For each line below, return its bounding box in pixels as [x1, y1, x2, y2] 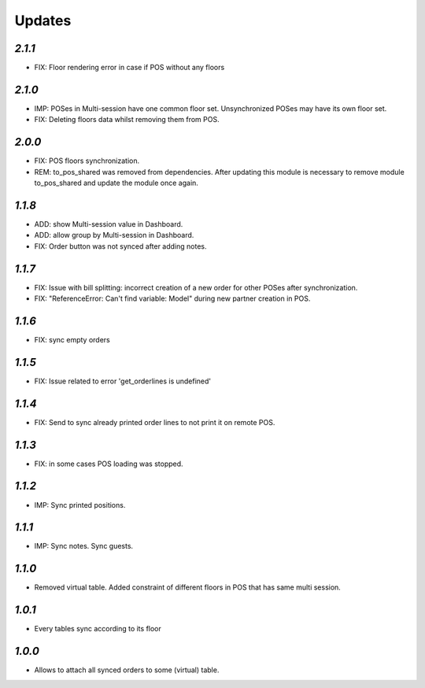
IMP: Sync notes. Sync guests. [34, 542, 134, 551]
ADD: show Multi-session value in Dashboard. [34, 219, 183, 228]
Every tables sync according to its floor [34, 624, 161, 634]
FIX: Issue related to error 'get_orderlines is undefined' [34, 376, 212, 386]
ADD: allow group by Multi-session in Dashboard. [34, 231, 194, 240]
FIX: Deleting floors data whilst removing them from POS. [34, 115, 220, 124]
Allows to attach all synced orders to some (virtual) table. [34, 665, 220, 675]
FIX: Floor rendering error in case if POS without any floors [34, 63, 225, 72]
